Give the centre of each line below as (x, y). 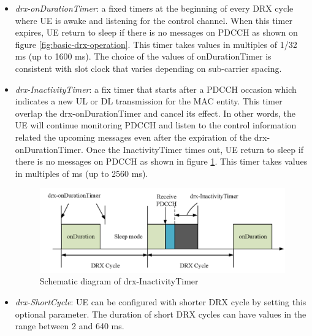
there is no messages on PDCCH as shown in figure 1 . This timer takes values (161, 161)
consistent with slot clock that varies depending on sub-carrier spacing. (148, 68)
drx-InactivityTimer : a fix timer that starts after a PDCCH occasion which (156, 89)
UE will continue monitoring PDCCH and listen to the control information (156, 125)
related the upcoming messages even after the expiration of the (133, 137)
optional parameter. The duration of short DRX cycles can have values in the (161, 314)
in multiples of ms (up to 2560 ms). (82, 173)
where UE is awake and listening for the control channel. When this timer (154, 20)
